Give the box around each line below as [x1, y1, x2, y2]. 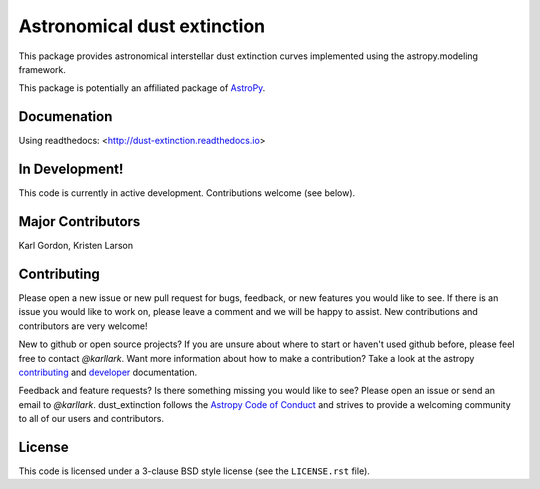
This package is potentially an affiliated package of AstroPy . [18, 82, 266, 94]
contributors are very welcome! [18, 320, 148, 332]
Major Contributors [18, 213, 141, 230]
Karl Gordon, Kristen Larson [18, 240, 134, 252]
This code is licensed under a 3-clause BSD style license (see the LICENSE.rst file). [18, 465, 370, 477]
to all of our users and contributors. [18, 413, 165, 425]
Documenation [18, 108, 113, 125]
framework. [18, 63, 67, 75]
